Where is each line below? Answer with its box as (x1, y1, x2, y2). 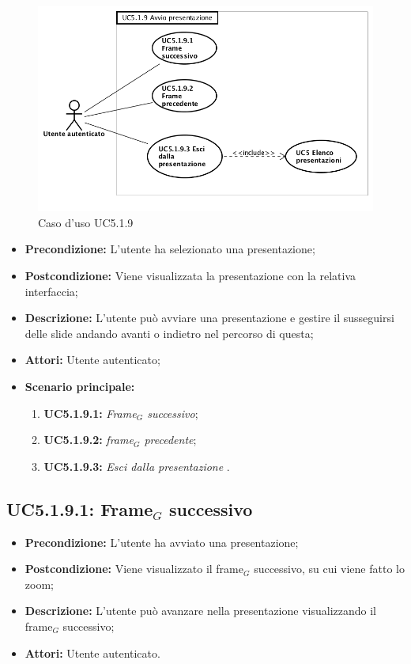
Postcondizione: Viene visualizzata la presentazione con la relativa (25, 267, 356, 284)
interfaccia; (25, 283, 78, 299)
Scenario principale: (25, 378, 135, 395)
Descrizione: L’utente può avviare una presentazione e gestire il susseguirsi (25, 309, 394, 326)
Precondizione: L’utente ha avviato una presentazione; (25, 533, 299, 550)
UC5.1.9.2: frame (43, 431, 134, 448)
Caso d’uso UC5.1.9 (38, 214, 134, 230)
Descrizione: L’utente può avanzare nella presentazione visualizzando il (25, 602, 376, 619)
